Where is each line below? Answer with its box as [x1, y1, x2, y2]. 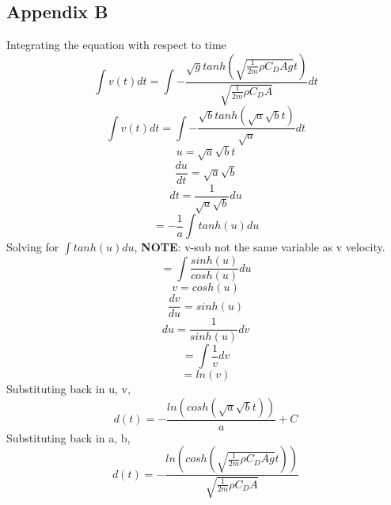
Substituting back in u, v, [6, 381, 131, 397]
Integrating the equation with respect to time [6, 36, 226, 53]
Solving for [6, 239, 59, 255]
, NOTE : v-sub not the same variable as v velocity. [134, 239, 385, 255]
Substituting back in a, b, [6, 429, 131, 446]
